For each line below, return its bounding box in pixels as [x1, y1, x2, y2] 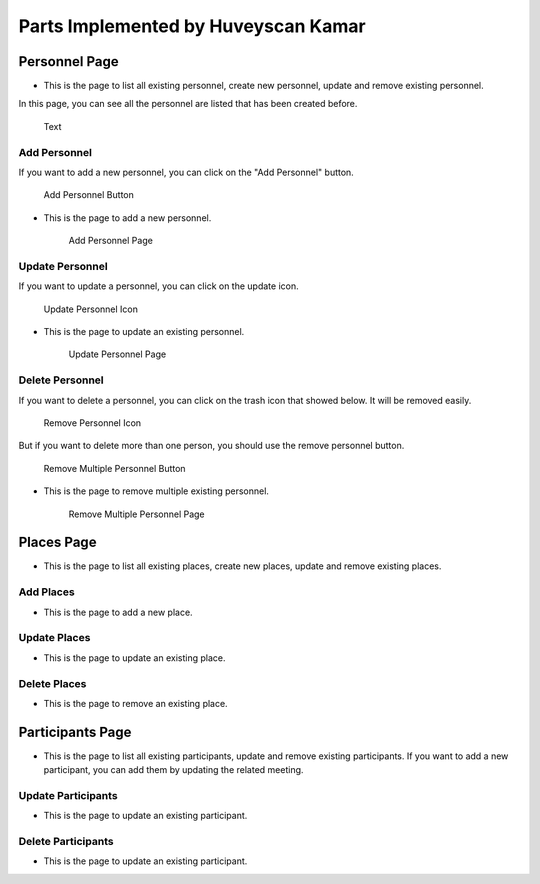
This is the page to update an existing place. [43, 651, 226, 664]
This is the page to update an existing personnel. [43, 326, 245, 338]
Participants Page [18, 723, 132, 740]
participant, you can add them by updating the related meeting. [43, 764, 304, 776]
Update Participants [18, 788, 119, 802]
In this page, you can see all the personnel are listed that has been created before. [18, 98, 358, 110]
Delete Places [18, 676, 87, 690]
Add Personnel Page [68, 235, 154, 247]
